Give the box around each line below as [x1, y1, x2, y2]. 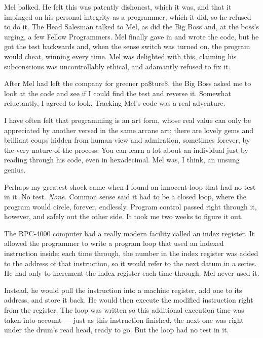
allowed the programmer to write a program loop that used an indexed [4, 238, 224, 248]
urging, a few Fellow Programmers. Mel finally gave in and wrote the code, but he [4, 31, 259, 41]
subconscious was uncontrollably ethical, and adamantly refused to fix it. [4, 61, 231, 71]
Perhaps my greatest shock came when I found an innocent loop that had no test [4, 181, 256, 192]
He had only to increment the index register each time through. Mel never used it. [4, 268, 259, 278]
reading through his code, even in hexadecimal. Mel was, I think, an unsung [4, 154, 240, 165]
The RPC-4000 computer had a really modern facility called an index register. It [4, 228, 255, 238]
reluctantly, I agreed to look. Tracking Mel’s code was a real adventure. [4, 98, 226, 108]
